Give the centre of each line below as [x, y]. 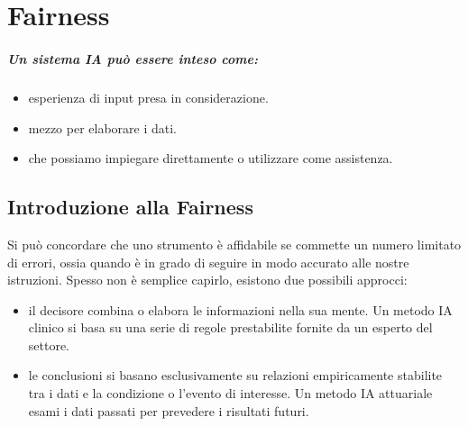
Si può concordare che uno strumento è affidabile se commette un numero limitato [234, 244]
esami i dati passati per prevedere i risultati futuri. [169, 410]
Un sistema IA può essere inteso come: [133, 58]
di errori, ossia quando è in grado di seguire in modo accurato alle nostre [208, 262]
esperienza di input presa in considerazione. [148, 97]
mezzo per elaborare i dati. [103, 127]
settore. [49, 344]
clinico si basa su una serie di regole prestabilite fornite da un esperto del [230, 327]
